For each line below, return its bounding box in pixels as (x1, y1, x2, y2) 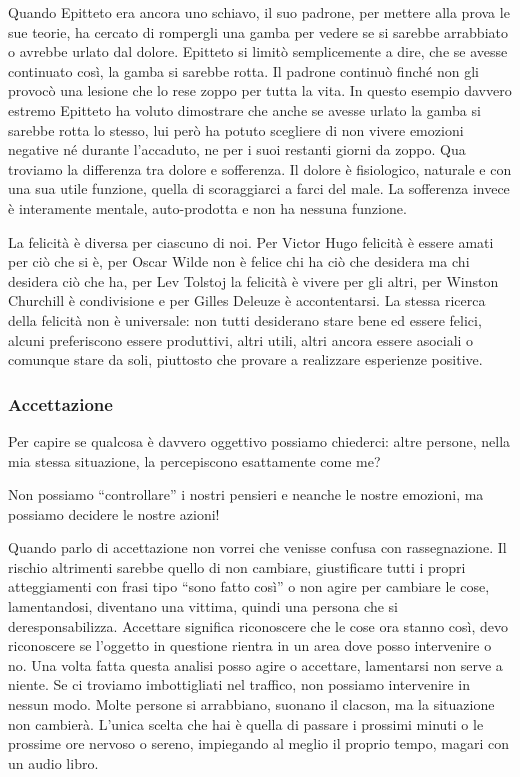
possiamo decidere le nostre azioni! (8, 503, 220, 524)
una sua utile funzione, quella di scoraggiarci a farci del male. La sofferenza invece (8, 178, 510, 199)
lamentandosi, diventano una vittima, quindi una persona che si (8, 596, 398, 617)
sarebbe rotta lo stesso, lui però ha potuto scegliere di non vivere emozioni (8, 119, 464, 140)
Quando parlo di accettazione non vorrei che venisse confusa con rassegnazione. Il (8, 537, 507, 558)
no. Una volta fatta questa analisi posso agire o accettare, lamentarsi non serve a (8, 654, 503, 675)
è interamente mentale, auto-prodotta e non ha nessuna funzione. (8, 197, 407, 218)
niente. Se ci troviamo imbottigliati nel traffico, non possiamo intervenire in (8, 674, 470, 695)
